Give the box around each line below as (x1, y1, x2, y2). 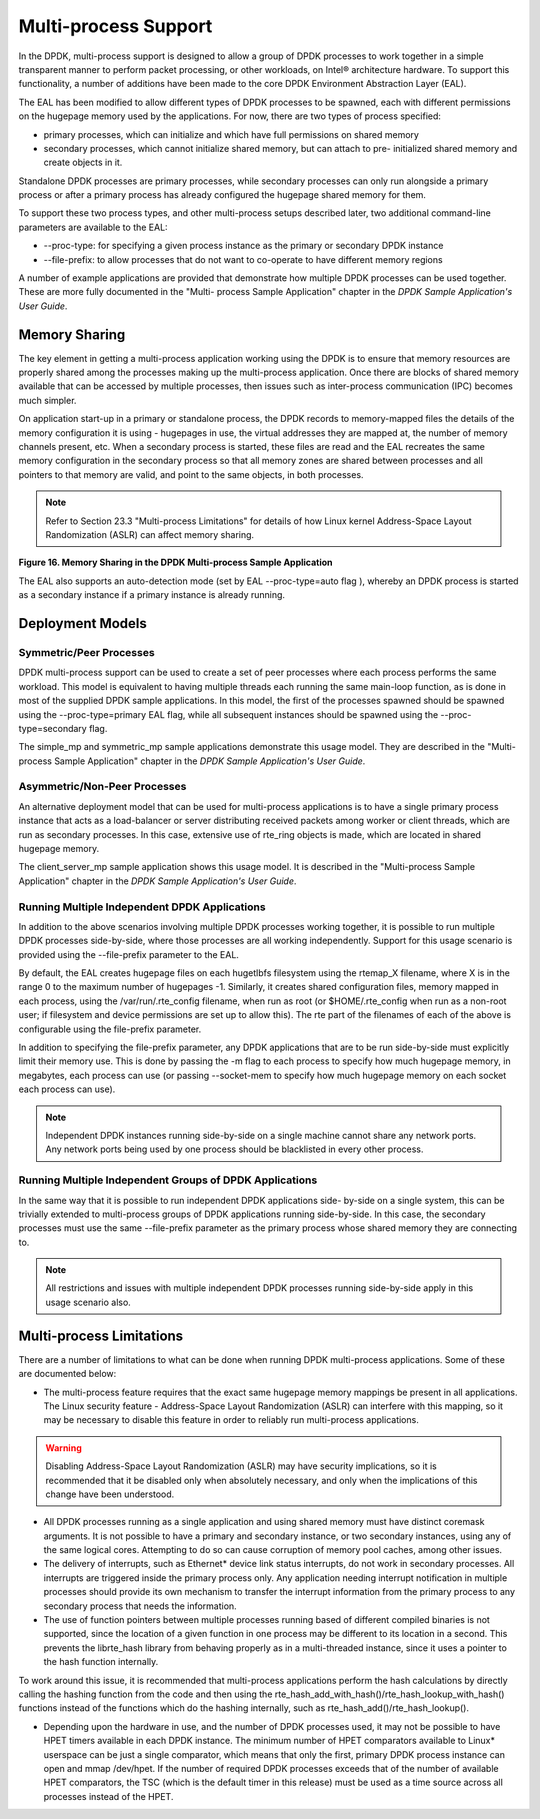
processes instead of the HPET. (43, 1790, 174, 1802)
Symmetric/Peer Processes (18, 645, 155, 659)
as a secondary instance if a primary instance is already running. (18, 589, 285, 601)
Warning (45, 1441, 82, 1454)
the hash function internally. (43, 1656, 159, 1668)
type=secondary (18, 722, 87, 734)
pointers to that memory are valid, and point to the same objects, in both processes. (18, 468, 364, 480)
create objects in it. (43, 156, 123, 169)
